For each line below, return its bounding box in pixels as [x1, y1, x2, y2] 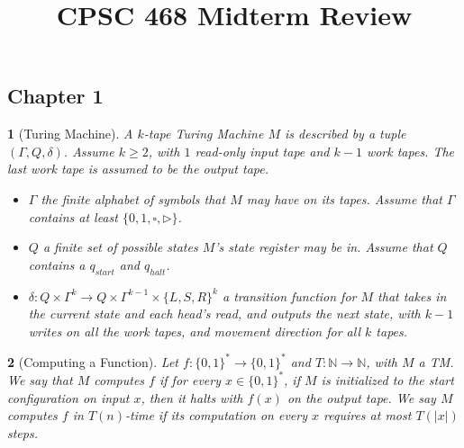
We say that [7, 370, 73, 389]
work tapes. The [366, 141, 455, 160]
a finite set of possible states [42, 237, 198, 256]
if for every [159, 370, 222, 389]
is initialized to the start [321, 370, 454, 389]
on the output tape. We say [287, 388, 436, 407]
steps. [7, 423, 38, 442]
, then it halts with [141, 388, 243, 407]
